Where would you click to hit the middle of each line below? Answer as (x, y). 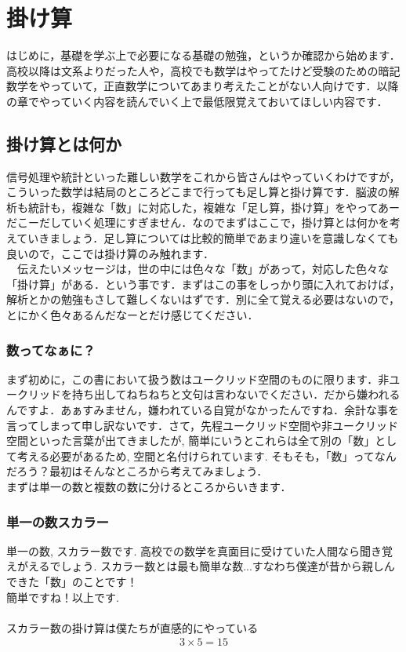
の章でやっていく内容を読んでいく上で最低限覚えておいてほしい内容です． (197, 101)
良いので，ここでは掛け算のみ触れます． (110, 253)
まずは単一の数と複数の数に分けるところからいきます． (149, 487)
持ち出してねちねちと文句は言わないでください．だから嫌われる (236, 394)
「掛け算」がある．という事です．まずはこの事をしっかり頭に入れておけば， (203, 284)
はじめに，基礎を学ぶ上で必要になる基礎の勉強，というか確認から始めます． (203, 55)
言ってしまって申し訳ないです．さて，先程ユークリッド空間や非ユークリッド (203, 425)
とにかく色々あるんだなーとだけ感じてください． (132, 315)
